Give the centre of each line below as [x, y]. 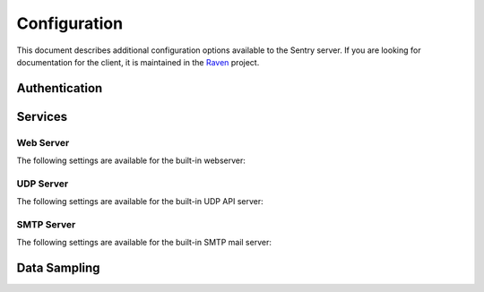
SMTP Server [46, 225]
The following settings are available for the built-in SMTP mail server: [144, 243]
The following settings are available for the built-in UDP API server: [140, 202]
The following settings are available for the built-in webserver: [131, 160]
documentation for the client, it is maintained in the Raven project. [138, 62]
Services [42, 116]
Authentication [60, 88]
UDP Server [43, 184]
